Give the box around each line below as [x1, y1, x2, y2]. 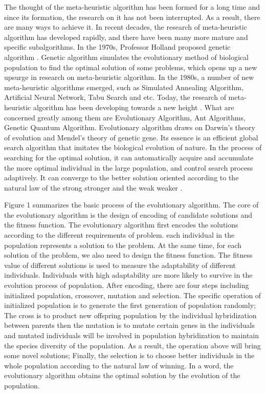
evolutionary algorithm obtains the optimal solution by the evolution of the [4, 370, 240, 381]
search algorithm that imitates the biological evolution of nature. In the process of [4, 142, 262, 153]
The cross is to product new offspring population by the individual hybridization [4, 309, 257, 320]
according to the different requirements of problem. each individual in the [4, 230, 235, 240]
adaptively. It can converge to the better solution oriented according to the [4, 172, 239, 183]
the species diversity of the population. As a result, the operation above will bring [4, 340, 261, 350]
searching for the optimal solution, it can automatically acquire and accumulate [4, 152, 254, 162]
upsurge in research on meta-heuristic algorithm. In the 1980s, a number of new [4, 72, 254, 82]
